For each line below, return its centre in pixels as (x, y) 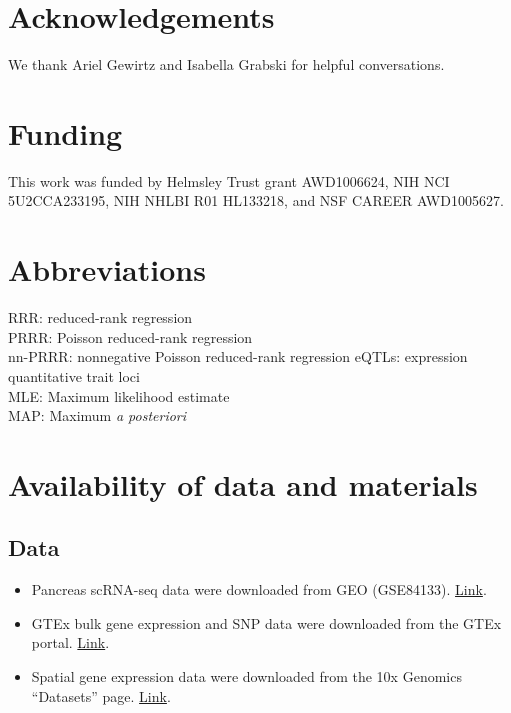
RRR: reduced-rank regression (100, 317)
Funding (65, 132)
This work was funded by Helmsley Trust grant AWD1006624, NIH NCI (229, 180)
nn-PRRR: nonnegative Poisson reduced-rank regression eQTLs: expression (238, 356)
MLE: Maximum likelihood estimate (119, 395)
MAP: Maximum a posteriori (97, 415)
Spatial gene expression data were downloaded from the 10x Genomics (246, 676)
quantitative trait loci (74, 375)
